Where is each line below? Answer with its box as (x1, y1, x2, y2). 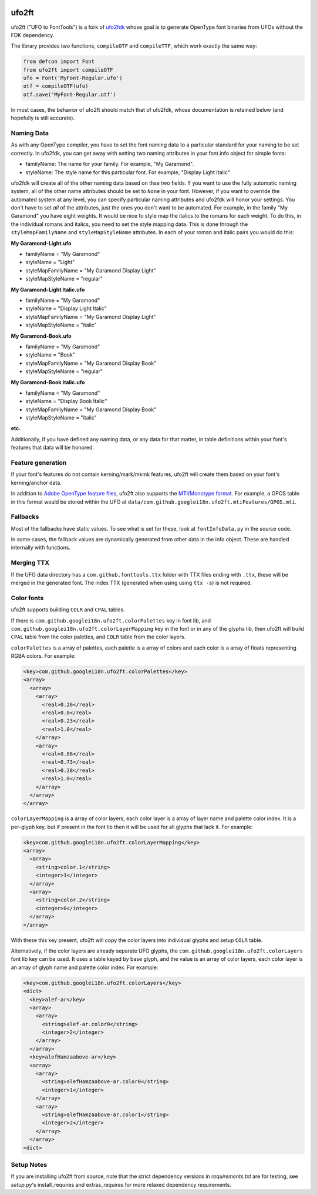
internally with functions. (11, 544, 70, 551)
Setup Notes (11, 1160, 48, 1169)
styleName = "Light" (25, 259, 75, 266)
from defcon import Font (23, 58, 95, 65)
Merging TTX (11, 559, 50, 567)
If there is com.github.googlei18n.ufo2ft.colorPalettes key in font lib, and (11, 617, 211, 624)
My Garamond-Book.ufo (11, 332, 72, 339)
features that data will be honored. (11, 444, 94, 451)
